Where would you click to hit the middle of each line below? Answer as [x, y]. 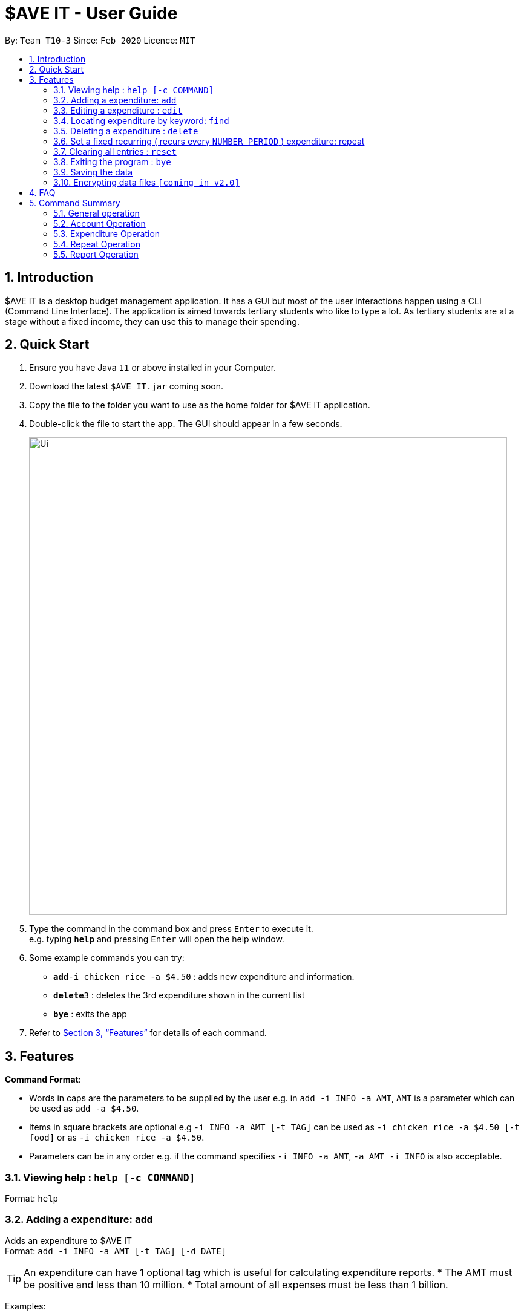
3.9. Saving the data [93, 172]
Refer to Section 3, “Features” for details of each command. [148, 1033]
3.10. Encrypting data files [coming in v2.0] [146, 182]
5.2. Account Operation [100, 223]
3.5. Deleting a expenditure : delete [126, 131]
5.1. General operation [97, 213]
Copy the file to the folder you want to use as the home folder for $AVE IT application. [200, 405]
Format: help [31, 1199]
